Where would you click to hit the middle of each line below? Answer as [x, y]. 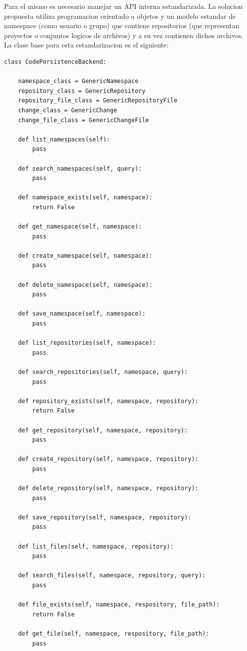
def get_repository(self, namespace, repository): [103, 430]
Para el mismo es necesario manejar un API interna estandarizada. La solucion [123, 6]
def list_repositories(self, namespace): [87, 343]
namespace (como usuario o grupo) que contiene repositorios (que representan [122, 25]
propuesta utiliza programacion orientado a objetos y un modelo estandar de [120, 16]
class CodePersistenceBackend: [55, 62]
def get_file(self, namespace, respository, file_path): [114, 634]
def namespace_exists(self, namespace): [85, 198]
